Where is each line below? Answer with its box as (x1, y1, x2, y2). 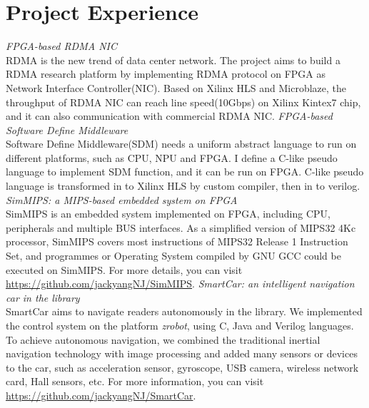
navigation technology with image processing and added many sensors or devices (6, 346, 358, 361)
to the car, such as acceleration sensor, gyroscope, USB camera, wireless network (6, 359, 359, 374)
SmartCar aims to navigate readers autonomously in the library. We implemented (6, 304, 363, 319)
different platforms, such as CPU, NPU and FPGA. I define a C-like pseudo (6, 150, 338, 165)
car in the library (6, 290, 80, 305)
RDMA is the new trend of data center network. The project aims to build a (6, 52, 340, 67)
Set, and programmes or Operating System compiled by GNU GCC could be (6, 248, 341, 263)
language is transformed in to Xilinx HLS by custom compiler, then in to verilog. (6, 178, 360, 193)
